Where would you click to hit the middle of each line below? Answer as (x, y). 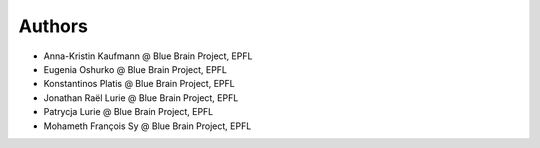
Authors (53, 26)
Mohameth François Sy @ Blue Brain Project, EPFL (147, 126)
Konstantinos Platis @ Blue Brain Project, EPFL (139, 84)
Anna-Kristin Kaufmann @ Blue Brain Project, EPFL (148, 56)
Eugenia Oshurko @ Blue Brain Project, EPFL (135, 69)
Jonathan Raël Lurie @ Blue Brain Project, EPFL (141, 97)
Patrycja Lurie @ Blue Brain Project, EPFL (128, 112)
